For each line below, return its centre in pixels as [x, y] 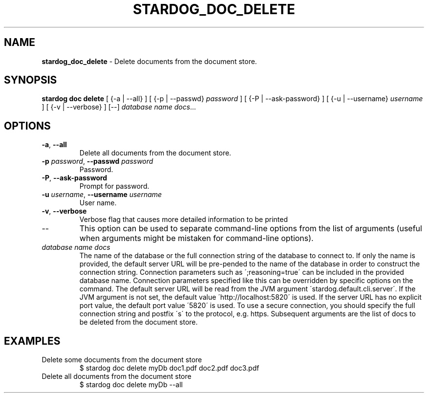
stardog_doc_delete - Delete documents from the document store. [149, 61]
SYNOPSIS [31, 80]
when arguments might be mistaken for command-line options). [196, 238]
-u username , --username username [102, 195]
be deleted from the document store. [139, 322]
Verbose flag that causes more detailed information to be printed [183, 220]
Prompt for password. [114, 186]
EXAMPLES [32, 341]
